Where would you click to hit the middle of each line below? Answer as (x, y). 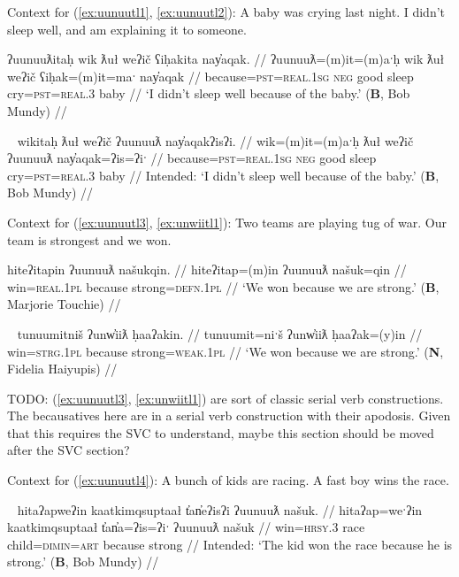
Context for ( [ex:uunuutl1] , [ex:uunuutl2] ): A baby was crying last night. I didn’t (226, 12)
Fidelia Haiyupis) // (62, 369)
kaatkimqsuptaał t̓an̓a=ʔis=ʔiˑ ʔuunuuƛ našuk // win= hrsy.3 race (186, 527)
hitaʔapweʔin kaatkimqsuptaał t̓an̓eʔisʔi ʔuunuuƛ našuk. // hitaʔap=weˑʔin (220, 509)
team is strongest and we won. (89, 239)
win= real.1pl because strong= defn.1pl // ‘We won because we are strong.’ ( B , (223, 286)
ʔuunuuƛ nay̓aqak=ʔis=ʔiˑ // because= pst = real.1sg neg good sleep (192, 158)
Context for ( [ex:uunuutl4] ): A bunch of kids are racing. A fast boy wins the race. (228, 480)
